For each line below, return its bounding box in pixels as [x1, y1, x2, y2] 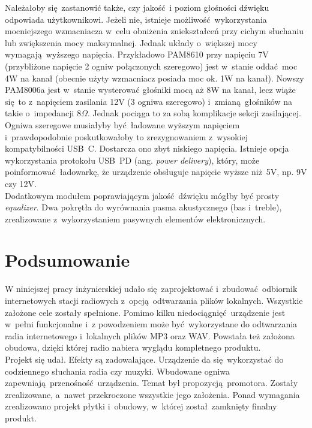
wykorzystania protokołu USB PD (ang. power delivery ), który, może [5, 153, 260, 166]
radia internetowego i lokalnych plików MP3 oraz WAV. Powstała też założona [5, 329, 295, 342]
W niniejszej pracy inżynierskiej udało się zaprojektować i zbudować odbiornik [5, 282, 298, 295]
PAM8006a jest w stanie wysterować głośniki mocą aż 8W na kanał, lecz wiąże [5, 83, 296, 96]
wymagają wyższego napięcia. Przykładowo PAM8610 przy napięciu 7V [5, 48, 269, 61]
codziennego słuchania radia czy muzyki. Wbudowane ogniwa [5, 364, 230, 377]
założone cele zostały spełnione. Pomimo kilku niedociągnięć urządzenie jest [5, 306, 286, 318]
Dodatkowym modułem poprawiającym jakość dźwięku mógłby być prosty [5, 189, 280, 201]
